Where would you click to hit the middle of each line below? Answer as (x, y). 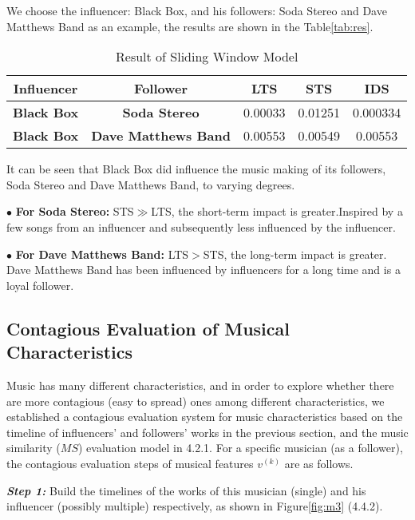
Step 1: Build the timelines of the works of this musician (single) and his (186, 490)
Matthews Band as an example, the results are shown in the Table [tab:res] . (190, 26)
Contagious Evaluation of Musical (148, 328)
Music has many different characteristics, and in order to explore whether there (200, 385)
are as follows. (319, 463)
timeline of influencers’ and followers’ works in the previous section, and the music (207, 432)
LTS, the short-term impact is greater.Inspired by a (277, 211)
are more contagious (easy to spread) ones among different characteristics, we (196, 401)
